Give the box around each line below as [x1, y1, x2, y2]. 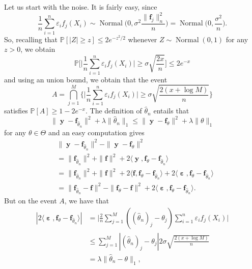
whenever [128, 34, 157, 44]
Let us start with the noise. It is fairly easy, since [4, 2, 157, 12]
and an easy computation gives [48, 127, 145, 137]
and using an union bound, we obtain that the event [4, 74, 167, 84]
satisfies [4, 105, 28, 116]
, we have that [64, 195, 109, 205]
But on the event [4, 195, 57, 205]
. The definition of [86, 105, 142, 116]
